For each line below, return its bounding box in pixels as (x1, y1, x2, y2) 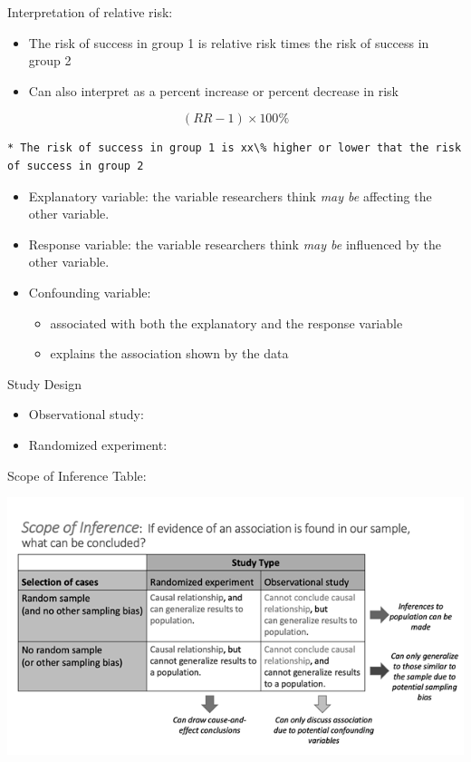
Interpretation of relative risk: (7, 3, 173, 21)
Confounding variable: (28, 282, 151, 301)
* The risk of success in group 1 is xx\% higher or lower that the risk (7, 142, 462, 155)
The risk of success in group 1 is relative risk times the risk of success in (28, 33, 429, 52)
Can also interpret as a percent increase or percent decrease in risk (28, 81, 399, 100)
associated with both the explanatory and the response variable (50, 313, 403, 332)
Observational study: (28, 405, 144, 424)
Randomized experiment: (28, 435, 168, 454)
